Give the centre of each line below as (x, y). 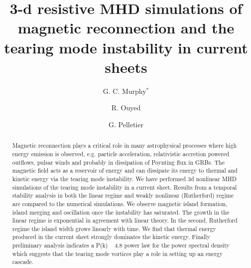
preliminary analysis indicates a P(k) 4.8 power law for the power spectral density (121, 245)
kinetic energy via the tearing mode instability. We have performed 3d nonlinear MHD (124, 178)
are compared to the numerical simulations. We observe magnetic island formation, (120, 203)
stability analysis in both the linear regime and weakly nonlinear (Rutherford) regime (123, 195)
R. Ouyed (126, 108)
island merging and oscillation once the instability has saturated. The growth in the (121, 212)
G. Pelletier (126, 124)
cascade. (23, 262)
